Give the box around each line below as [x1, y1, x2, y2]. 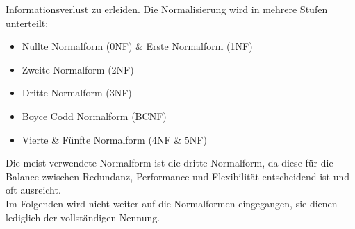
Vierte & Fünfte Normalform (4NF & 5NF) [22, 132, 207, 146]
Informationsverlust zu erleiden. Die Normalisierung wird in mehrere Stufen [6, 2, 328, 16]
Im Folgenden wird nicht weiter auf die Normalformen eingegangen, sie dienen [6, 196, 338, 210]
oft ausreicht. [6, 183, 61, 197]
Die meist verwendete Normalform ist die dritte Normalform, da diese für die [6, 155, 333, 170]
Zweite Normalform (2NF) [22, 62, 134, 76]
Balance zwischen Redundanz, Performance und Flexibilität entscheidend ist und [6, 169, 349, 183]
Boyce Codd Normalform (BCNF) [22, 108, 167, 123]
